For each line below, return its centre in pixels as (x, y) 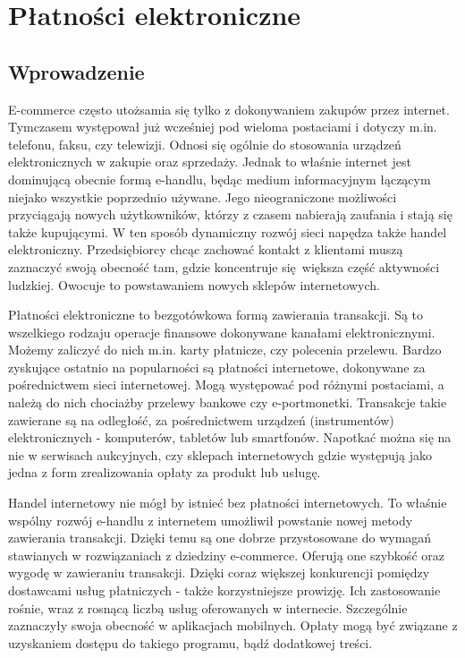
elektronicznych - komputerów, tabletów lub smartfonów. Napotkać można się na (230, 437)
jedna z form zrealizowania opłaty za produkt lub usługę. (165, 472)
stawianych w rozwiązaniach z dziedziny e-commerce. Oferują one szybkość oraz (226, 555)
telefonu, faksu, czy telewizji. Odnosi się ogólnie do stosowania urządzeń (205, 144)
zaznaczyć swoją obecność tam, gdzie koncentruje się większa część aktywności (224, 266)
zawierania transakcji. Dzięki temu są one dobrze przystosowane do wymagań (220, 538)
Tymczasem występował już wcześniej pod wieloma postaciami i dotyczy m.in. (223, 127)
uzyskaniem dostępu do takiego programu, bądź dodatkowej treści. (190, 642)
